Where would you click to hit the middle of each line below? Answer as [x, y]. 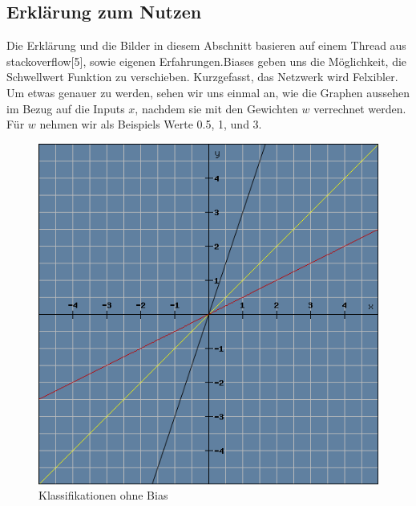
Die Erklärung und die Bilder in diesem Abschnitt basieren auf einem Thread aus [206, 45]
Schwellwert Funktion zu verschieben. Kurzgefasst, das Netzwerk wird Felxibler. [202, 77]
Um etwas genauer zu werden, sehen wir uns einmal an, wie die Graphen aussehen [208, 92]
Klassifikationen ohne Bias [103, 495]
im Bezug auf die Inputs [66, 108]
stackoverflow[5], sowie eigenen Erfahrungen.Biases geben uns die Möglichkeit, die [207, 61]
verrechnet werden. [360, 108]
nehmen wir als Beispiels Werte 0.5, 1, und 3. [151, 124]
